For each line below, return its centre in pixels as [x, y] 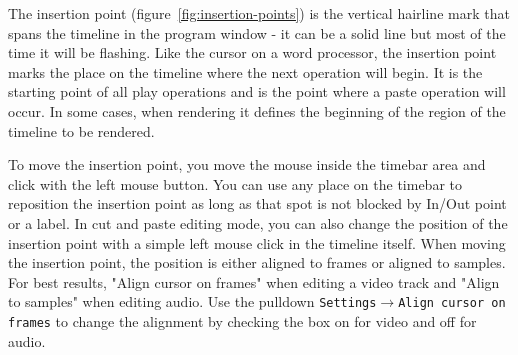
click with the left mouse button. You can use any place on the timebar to [235, 183]
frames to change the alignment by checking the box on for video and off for [242, 320]
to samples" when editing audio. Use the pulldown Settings [192, 301]
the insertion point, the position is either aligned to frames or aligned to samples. [257, 262]
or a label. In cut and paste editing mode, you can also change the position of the [258, 222]
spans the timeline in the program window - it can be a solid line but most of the [257, 32]
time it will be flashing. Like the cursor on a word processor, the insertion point [252, 52]
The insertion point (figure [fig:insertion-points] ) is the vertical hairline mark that [259, 13]
